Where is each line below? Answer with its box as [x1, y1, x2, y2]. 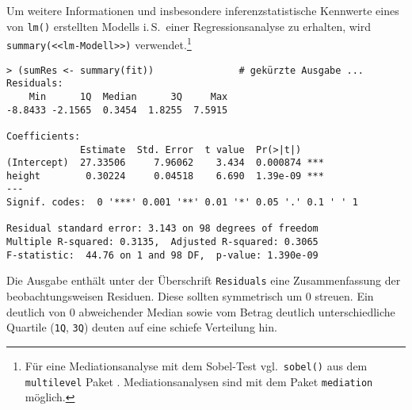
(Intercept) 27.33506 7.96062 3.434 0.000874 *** [6, 157, 324, 169]
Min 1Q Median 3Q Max [29, 90, 228, 102]
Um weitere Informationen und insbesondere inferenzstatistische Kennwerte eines [6, 2, 399, 18]
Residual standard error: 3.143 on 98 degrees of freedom [6, 223, 319, 235]
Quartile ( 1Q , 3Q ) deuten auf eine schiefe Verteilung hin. [6, 319, 277, 335]
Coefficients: [6, 130, 81, 142]
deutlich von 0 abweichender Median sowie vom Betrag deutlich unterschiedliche [6, 303, 395, 320]
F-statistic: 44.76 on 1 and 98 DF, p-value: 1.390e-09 [6, 249, 319, 261]
